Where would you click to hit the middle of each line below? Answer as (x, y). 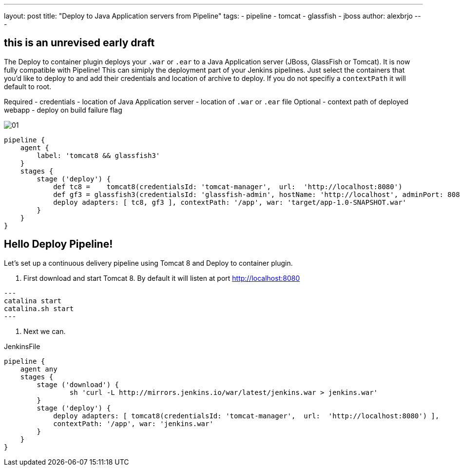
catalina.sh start (39, 308)
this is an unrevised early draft (79, 43)
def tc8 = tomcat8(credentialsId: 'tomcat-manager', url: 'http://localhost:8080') (228, 186)
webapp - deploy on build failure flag (63, 110)
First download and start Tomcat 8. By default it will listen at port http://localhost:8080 (162, 278)
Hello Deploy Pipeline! (58, 244)
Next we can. (45, 331)
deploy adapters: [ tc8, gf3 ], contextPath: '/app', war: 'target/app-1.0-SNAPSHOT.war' (230, 202)
